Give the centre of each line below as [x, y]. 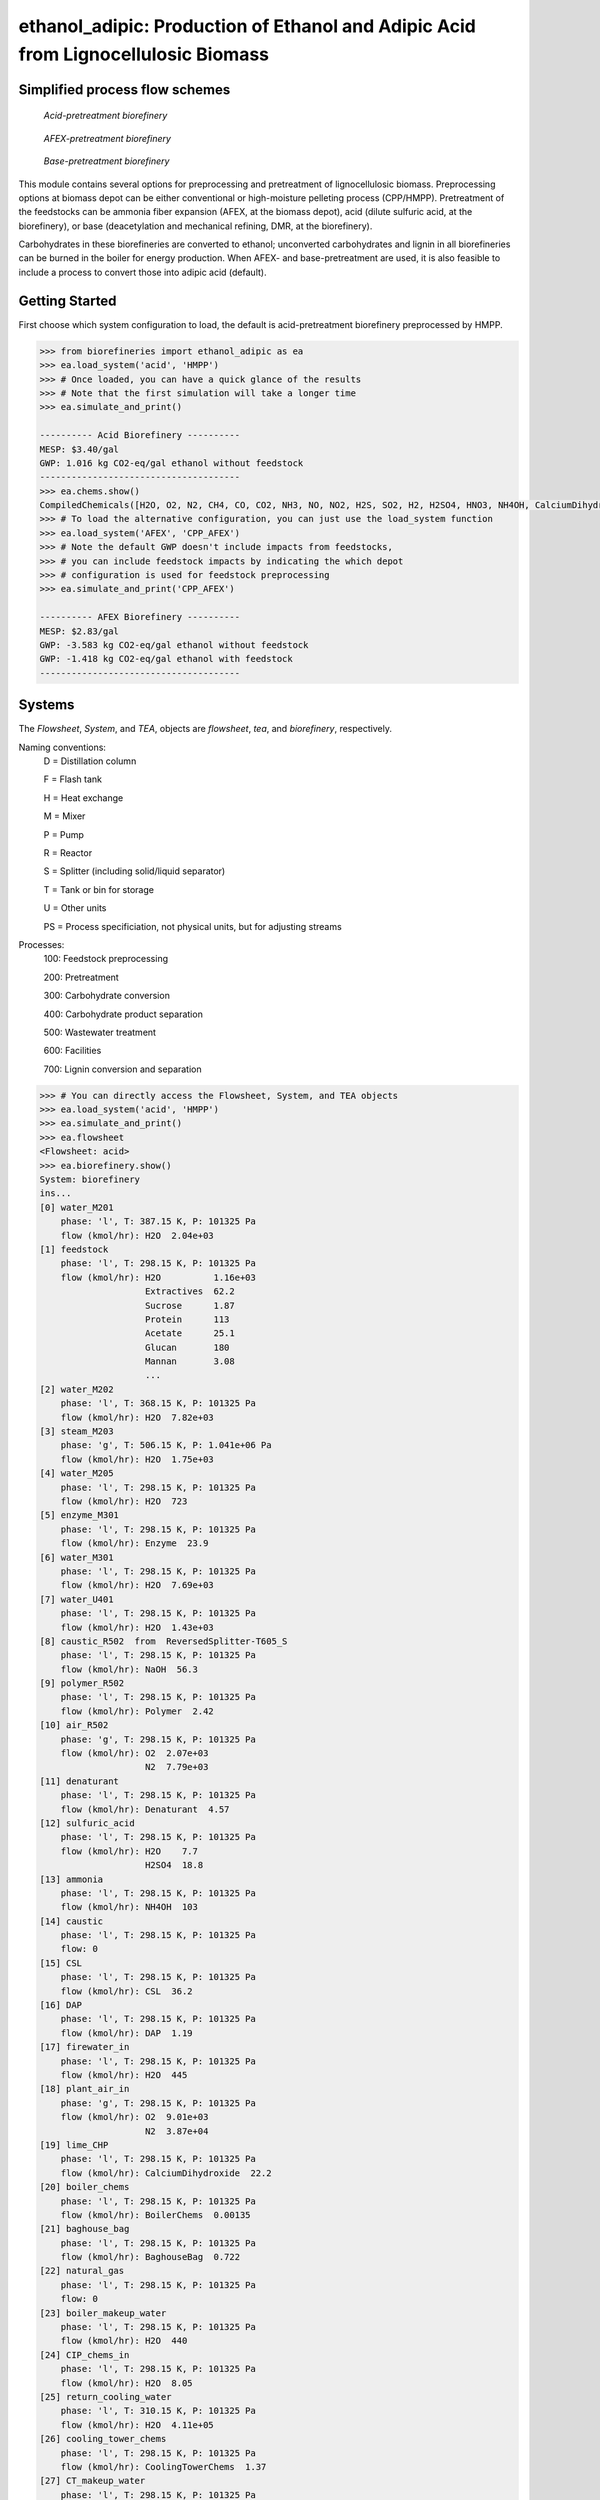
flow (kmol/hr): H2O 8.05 [127, 2383]
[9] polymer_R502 [82, 1683]
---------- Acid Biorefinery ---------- [139, 435]
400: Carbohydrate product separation [123, 1014]
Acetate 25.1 [190, 1333]
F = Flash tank [72, 779]
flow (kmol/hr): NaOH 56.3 [129, 1669]
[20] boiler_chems [84, 2187]
